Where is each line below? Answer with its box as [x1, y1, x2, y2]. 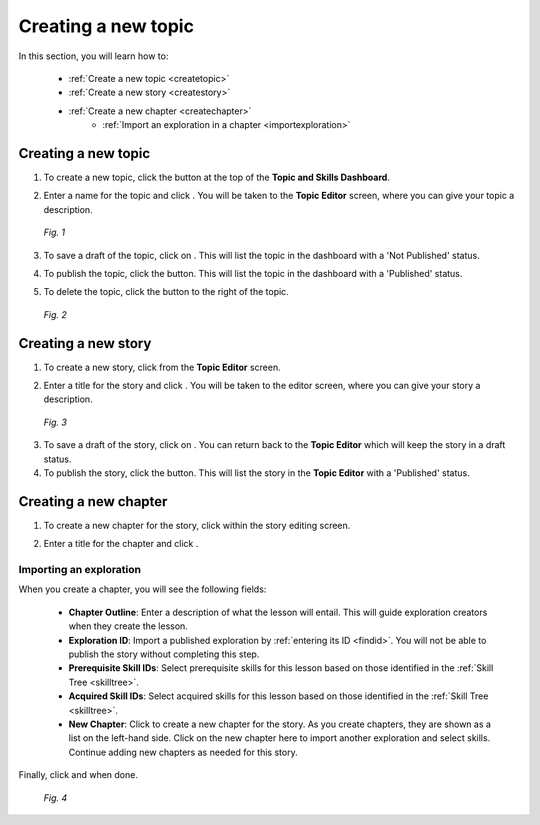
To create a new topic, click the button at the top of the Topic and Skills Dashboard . [43, 171, 390, 184]
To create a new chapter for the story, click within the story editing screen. [43, 519, 351, 531]
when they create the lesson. [68, 620, 189, 632]
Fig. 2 [43, 308, 67, 320]
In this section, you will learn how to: [18, 50, 169, 62]
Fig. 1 [43, 226, 65, 239]
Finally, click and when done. [18, 769, 139, 781]
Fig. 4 [43, 791, 68, 804]
